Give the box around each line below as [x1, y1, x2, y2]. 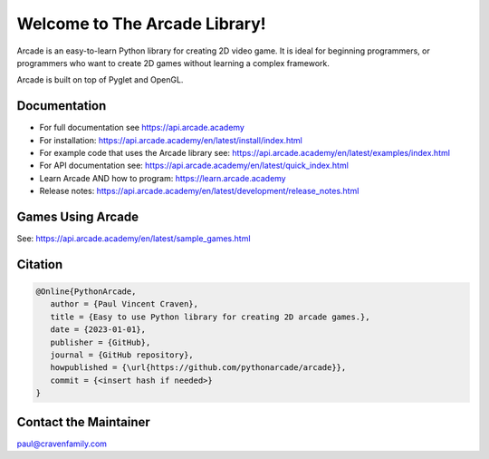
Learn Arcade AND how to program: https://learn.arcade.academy [39, 172, 286, 183]
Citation [16, 257, 63, 272]
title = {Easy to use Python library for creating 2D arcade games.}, [50, 311, 370, 322]
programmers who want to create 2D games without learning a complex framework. [16, 57, 331, 68]
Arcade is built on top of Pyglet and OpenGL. [16, 74, 184, 85]
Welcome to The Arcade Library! [16, 14, 266, 34]
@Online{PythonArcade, [35, 287, 137, 297]
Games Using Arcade [16, 210, 139, 224]
